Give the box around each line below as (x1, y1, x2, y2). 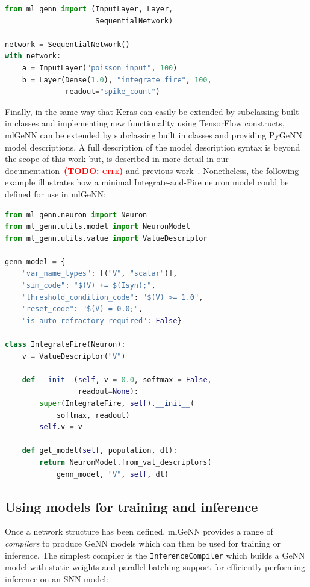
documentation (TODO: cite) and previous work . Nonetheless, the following (5, 164, 299, 176)
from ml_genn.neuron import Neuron (5, 210, 147, 219)
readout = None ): (78, 387, 138, 396)
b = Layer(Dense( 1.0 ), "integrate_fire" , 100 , (22, 75, 212, 84)
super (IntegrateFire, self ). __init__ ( (39, 399, 195, 408)
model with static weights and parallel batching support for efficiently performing (5, 561, 306, 573)
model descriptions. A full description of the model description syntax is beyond (5, 140, 300, 153)
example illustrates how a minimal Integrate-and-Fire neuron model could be (5, 176, 289, 188)
